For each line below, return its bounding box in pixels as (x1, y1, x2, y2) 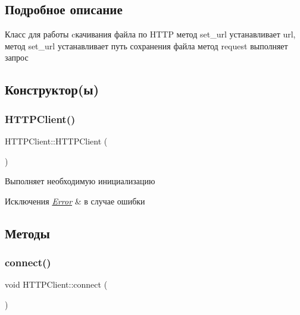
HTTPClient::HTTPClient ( (5, 134, 108, 147)
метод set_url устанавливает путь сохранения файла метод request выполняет (5, 39, 288, 52)
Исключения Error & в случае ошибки (5, 194, 145, 207)
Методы (5, 223, 50, 242)
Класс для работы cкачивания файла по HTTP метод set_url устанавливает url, (5, 28, 296, 40)
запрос (5, 51, 29, 64)
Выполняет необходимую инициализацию (5, 175, 155, 187)
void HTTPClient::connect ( (5, 278, 108, 291)
